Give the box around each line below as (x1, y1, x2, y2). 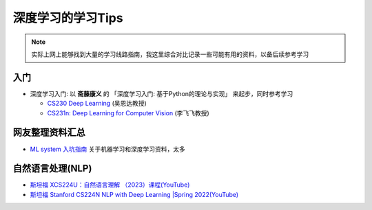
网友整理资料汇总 (12, 127, 85, 139)
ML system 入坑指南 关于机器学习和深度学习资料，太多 (30, 145, 185, 153)
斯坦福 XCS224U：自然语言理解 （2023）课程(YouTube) (30, 180, 190, 189)
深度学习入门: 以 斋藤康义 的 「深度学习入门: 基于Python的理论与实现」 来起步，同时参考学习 (30, 89, 293, 97)
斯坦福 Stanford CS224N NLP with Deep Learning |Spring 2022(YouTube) (30, 190, 239, 198)
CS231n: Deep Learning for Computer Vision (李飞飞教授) (47, 108, 209, 117)
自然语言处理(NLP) (12, 163, 92, 174)
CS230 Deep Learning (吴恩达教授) (47, 100, 147, 108)
